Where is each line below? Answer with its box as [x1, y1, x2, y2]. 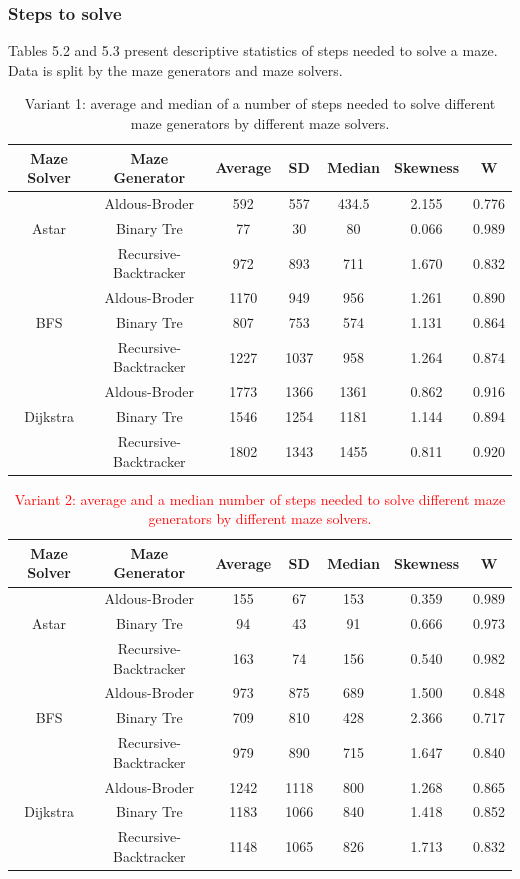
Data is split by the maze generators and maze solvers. [8, 59, 343, 80]
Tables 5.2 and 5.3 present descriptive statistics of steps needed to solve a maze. [8, 40, 498, 61]
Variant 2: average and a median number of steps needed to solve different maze [14, 488, 506, 509]
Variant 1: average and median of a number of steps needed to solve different [24, 93, 496, 114]
